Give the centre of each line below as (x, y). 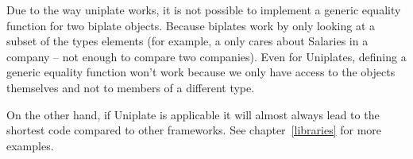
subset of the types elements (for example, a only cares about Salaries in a (187, 41)
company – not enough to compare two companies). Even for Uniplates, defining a (206, 56)
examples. (30, 145)
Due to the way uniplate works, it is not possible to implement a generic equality (204, 10)
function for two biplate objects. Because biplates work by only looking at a (191, 25)
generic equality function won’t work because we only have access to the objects (201, 72)
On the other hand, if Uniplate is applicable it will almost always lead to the (193, 114)
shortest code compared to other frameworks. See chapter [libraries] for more (194, 130)
